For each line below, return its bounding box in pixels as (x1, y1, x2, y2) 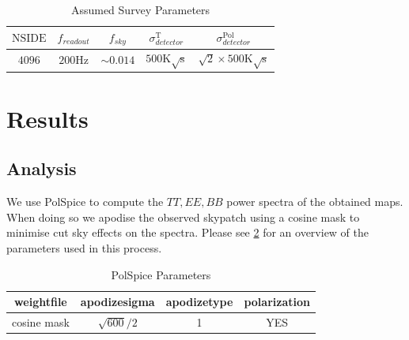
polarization (244, 293, 310, 310)
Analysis (6, 156, 77, 181)
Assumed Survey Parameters (70, 2, 210, 17)
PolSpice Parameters (111, 266, 211, 282)
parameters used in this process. (6, 239, 162, 256)
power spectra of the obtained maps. (226, 193, 403, 210)
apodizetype (165, 293, 233, 310)
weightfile (14, 293, 67, 310)
